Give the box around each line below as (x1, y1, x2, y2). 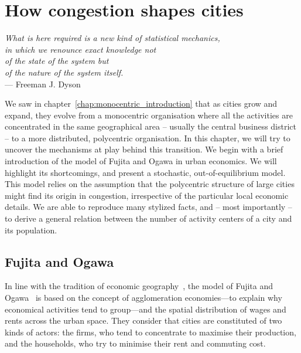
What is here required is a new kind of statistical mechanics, (5, 32, 220, 44)
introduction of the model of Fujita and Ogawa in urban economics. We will (5, 155, 277, 167)
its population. (5, 223, 57, 236)
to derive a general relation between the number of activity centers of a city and (5, 212, 292, 225)
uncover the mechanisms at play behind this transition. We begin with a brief (5, 143, 283, 155)
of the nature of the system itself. (5, 66, 124, 78)
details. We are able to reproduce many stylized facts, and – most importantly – (5, 201, 292, 213)
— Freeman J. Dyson (5, 77, 81, 90)
